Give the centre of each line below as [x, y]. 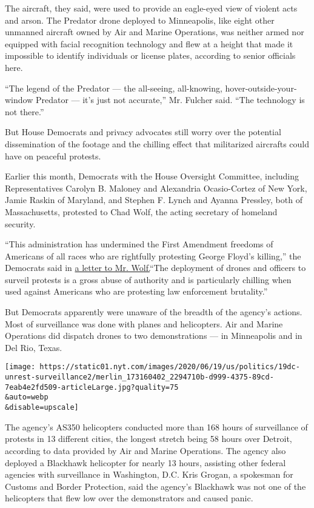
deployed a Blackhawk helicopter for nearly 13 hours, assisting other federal [145, 462]
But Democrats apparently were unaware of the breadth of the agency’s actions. [154, 312]
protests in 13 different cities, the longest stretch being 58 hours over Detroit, [149, 439]
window [19, 100]
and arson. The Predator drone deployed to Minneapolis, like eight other [140, 20]
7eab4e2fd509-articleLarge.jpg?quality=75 [92, 387]
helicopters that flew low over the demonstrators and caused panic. [129, 498]
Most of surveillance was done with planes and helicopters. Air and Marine [144, 323]
